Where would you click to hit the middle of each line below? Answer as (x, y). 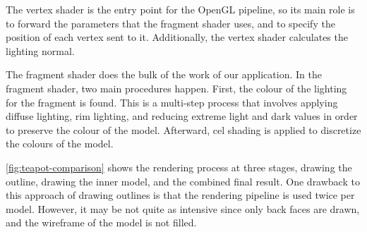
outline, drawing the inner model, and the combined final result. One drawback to (183, 181)
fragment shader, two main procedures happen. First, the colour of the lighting (176, 88)
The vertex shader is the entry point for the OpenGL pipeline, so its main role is (180, 9)
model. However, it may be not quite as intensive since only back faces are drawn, (183, 208)
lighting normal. (40, 50)
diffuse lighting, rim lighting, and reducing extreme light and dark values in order (182, 116)
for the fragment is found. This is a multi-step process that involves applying (172, 102)
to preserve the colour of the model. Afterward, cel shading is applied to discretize (183, 129)
